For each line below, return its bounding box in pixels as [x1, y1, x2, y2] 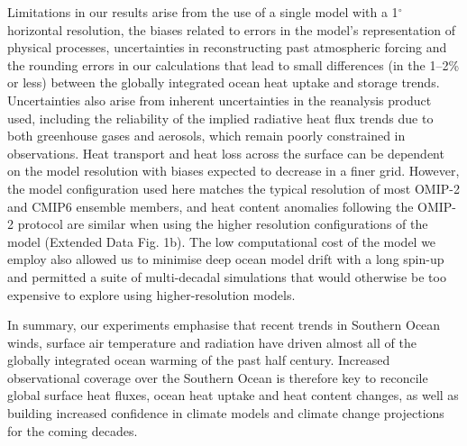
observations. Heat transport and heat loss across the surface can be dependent [7, 143, 444, 162]
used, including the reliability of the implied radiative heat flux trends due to [7, 108, 434, 127]
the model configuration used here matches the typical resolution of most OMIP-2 [7, 178, 460, 197]
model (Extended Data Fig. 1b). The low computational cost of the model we [7, 232, 436, 250]
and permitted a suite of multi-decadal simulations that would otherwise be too [7, 267, 446, 286]
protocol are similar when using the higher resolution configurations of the [17, 214, 428, 233]
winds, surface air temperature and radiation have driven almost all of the [7, 332, 417, 351]
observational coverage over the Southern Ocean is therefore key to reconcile [7, 368, 428, 387]
